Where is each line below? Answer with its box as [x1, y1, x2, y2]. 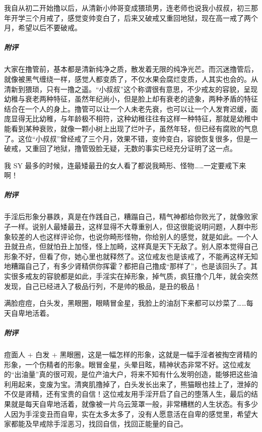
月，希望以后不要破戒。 [4, 22, 82, 33]
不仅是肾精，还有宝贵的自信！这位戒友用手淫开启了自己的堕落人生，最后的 [4, 389, 251, 399]
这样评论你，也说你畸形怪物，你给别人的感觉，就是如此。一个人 [46, 231, 258, 242]
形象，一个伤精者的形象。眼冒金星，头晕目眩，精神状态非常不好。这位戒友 [4, 359, 251, 369]
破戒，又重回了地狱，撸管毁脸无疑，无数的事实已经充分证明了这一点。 [4, 143, 237, 154]
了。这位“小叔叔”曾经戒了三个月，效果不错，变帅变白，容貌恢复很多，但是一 [4, 133, 258, 143]
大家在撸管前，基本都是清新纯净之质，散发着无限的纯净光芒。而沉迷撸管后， [4, 64, 258, 74]
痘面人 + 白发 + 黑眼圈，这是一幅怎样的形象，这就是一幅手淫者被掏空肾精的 [4, 349, 257, 359]
